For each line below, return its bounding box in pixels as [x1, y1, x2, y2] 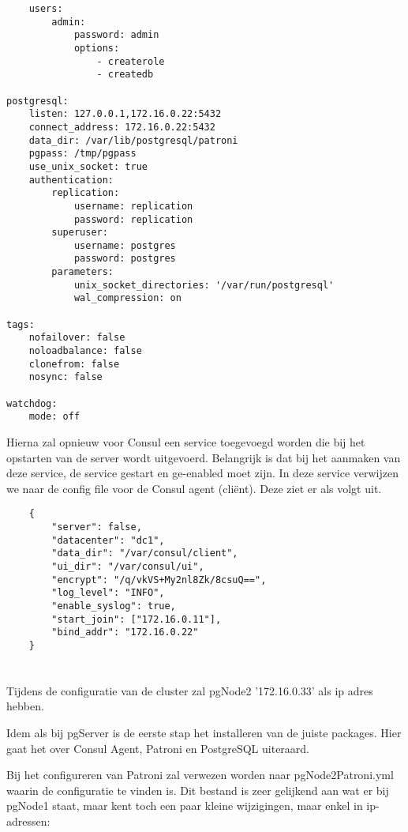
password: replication [73, 213, 193, 225]
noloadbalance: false [28, 345, 142, 357]
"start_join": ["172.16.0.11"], [51, 613, 222, 625]
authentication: [28, 174, 114, 186]
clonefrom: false [28, 358, 120, 370]
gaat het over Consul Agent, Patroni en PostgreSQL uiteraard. [6, 740, 310, 756]
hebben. [6, 698, 44, 714]
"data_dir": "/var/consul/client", [51, 548, 238, 559]
